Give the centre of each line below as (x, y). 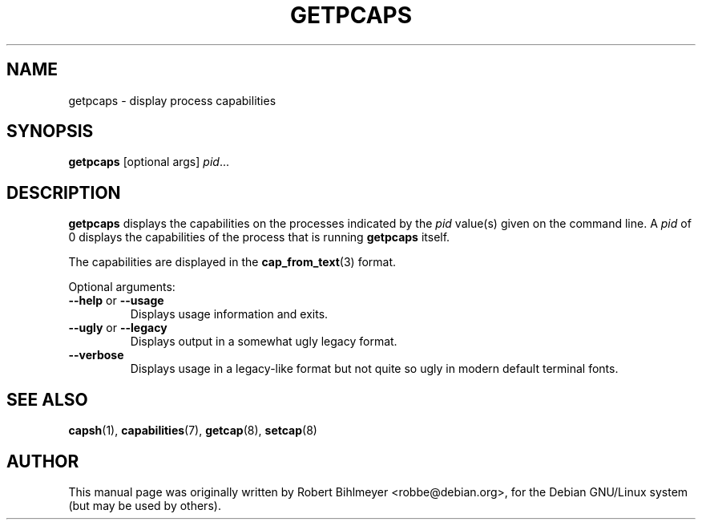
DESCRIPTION (64, 192)
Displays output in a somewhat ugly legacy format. (264, 342)
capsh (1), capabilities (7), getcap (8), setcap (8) (193, 431)
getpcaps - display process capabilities (172, 100)
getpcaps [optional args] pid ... (149, 162)
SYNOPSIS (50, 131)
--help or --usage (116, 301)
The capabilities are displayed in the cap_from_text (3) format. (232, 262)
